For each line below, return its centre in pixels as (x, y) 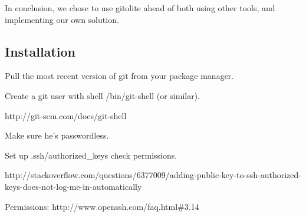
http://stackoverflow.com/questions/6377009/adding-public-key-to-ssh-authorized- (153, 175)
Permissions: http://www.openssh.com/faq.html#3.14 (102, 206)
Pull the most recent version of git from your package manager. (119, 76)
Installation (40, 51)
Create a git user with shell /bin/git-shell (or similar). (103, 95)
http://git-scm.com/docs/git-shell (66, 115)
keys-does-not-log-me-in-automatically (73, 186)
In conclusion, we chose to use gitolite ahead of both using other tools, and (140, 8)
